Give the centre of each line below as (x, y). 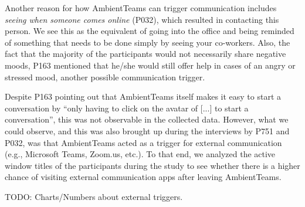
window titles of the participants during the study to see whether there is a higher (152, 165)
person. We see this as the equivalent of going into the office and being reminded (150, 31)
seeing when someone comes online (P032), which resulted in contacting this (142, 19)
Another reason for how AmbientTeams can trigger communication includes (141, 8)
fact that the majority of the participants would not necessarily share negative (145, 54)
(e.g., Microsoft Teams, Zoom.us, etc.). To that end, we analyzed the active (140, 154)
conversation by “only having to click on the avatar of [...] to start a (127, 108)
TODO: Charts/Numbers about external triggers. (94, 196)
